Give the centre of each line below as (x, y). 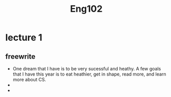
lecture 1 (24, 38)
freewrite (21, 56)
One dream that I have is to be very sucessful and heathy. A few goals (87, 69)
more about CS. (29, 79)
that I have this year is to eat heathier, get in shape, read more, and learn (89, 74)
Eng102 (86, 9)
